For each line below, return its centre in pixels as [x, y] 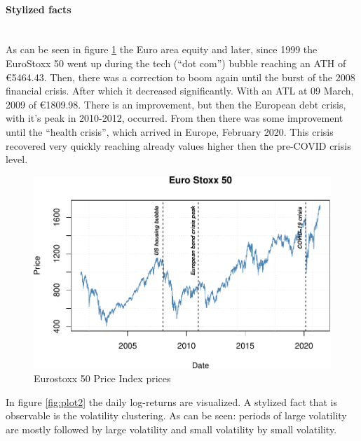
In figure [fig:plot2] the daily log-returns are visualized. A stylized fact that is [172, 401]
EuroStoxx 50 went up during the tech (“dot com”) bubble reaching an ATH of [176, 63]
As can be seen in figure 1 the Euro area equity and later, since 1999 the [162, 49]
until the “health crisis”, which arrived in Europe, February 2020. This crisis [170, 131]
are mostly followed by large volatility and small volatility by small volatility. [171, 429]
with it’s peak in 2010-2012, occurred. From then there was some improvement [175, 118]
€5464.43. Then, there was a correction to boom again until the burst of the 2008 [180, 77]
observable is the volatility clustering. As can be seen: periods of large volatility [176, 415]
